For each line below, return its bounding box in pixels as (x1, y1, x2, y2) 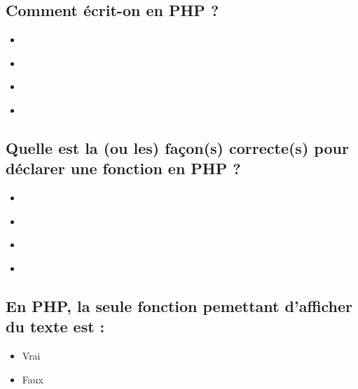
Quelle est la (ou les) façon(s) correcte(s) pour (6, 136, 349, 158)
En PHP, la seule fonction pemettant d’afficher (6, 295, 353, 316)
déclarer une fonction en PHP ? (6, 157, 241, 179)
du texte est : (6, 316, 105, 337)
